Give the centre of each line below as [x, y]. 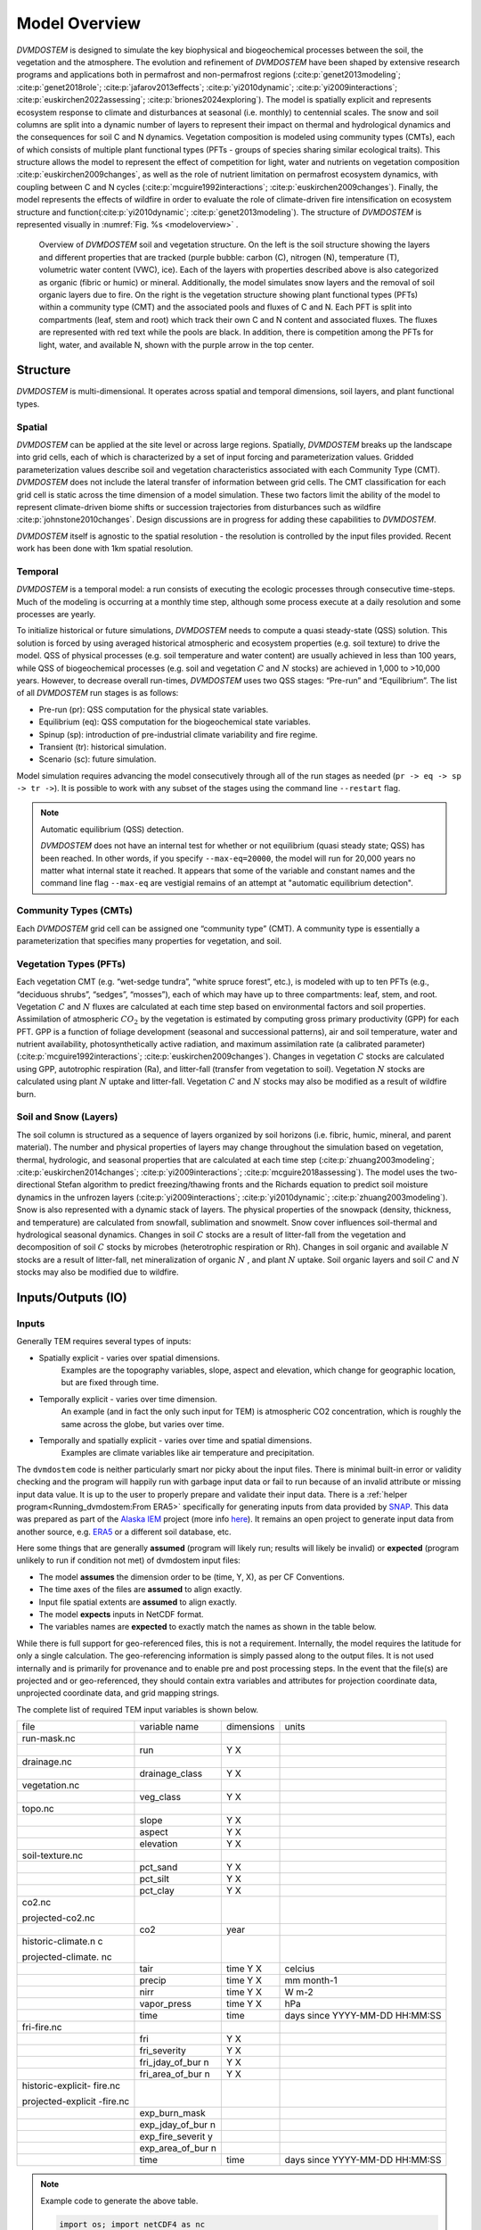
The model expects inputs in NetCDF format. [121, 1615]
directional [36, 1185]
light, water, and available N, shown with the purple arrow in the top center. [176, 344]
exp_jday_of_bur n [177, 2125]
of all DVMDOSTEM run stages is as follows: [98, 693]
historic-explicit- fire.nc [71, 2085]
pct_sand [159, 1867]
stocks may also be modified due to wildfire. [98, 1272]
